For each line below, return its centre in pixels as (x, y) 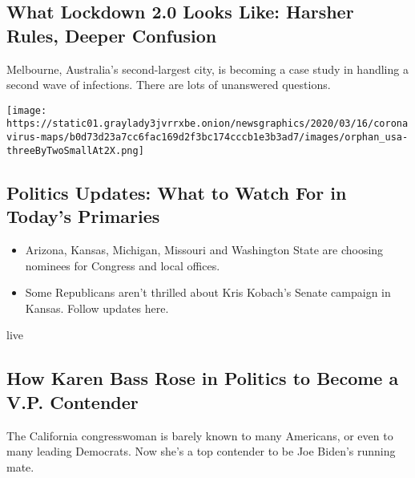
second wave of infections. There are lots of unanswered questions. (169, 85)
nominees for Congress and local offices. (123, 265)
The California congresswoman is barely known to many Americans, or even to (200, 435)
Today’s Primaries (83, 216)
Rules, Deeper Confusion (112, 35)
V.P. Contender (73, 401)
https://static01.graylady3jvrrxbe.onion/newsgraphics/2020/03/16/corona (207, 124)
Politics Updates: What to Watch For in (177, 192)
